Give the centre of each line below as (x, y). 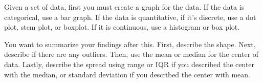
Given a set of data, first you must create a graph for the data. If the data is (124, 7)
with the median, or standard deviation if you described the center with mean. (127, 74)
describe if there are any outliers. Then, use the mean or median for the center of (131, 54)
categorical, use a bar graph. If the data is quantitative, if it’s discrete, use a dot (130, 17)
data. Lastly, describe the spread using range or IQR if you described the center (129, 64)
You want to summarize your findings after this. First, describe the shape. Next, (130, 44)
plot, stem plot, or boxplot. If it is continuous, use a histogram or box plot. (122, 27)
